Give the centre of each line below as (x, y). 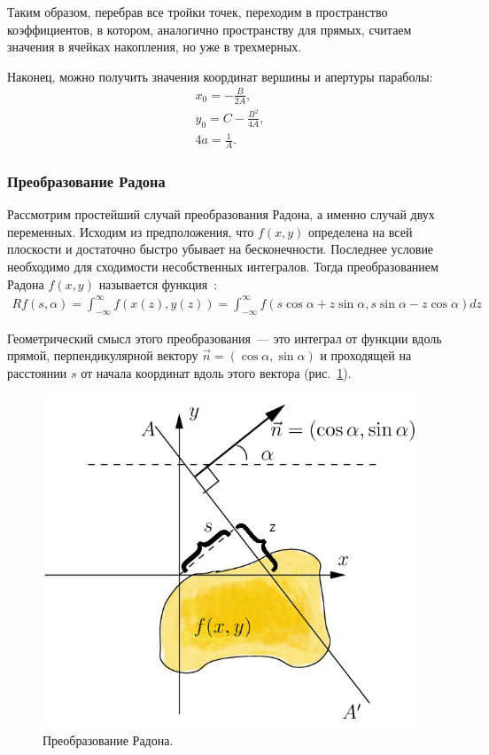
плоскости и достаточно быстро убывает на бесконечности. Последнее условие (221, 249)
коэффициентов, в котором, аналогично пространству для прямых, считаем (210, 29)
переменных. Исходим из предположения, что (131, 231)
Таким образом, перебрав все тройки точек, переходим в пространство (198, 12)
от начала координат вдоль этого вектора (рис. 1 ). (216, 372)
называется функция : (158, 283)
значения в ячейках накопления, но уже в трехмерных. (155, 47)
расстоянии (37, 372)
